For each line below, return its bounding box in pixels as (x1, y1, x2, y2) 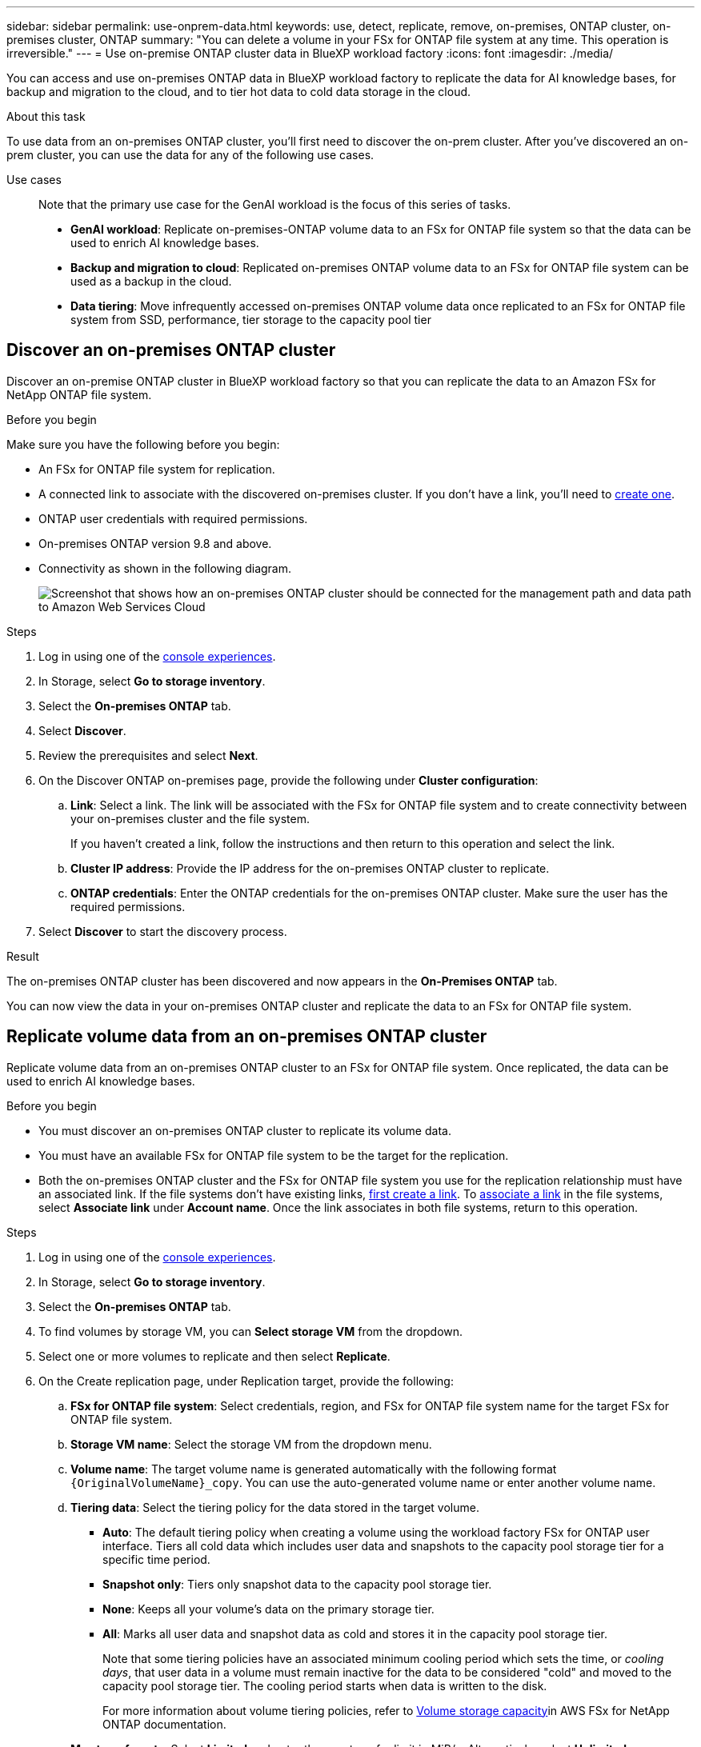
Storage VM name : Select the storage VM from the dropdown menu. (70, 1437, 432, 1451)
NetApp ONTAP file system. (6, 387, 152, 402)
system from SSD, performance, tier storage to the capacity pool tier (70, 313, 431, 326)
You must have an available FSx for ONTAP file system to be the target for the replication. (38, 1148, 509, 1162)
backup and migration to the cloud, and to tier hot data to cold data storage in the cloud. (6, 85, 471, 98)
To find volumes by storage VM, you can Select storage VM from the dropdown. (38, 1324, 463, 1338)
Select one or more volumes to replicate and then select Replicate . (38, 1349, 391, 1363)
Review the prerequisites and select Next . (38, 748, 258, 762)
